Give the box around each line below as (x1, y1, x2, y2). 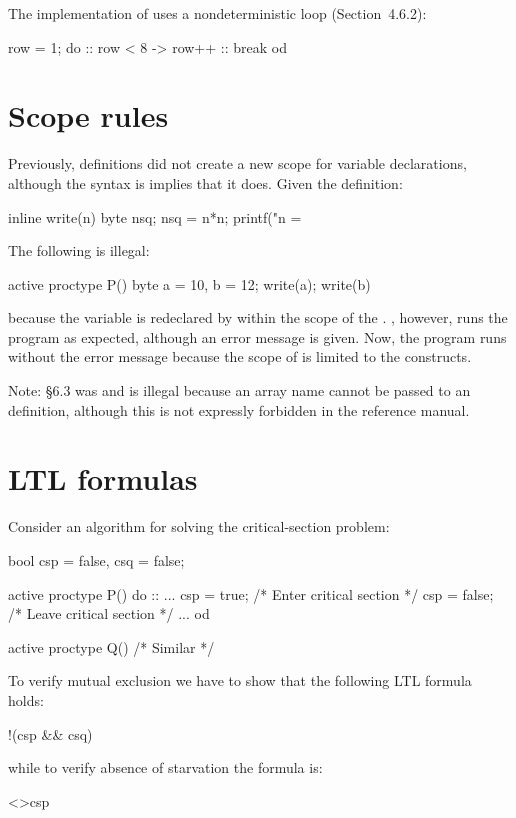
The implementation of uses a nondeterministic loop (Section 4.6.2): (8, 3, 427, 23)
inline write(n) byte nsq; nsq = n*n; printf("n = (8, 206, 302, 227)
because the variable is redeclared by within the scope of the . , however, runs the (8, 307, 508, 328)
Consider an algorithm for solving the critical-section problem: (8, 516, 390, 537)
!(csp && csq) (8, 723, 93, 744)
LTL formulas (8, 458, 198, 499)
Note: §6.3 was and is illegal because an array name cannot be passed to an (8, 380, 471, 401)
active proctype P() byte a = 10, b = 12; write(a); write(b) (8, 273, 371, 294)
